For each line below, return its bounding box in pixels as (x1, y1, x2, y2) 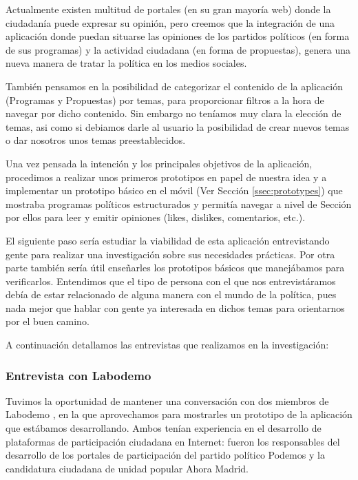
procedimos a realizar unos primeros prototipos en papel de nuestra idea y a (6, 169, 327, 184)
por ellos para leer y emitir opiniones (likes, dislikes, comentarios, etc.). (6, 210, 306, 225)
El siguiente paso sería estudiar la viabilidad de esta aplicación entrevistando (6, 233, 330, 247)
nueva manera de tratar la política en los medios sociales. (6, 56, 247, 70)
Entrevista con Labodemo (6, 366, 151, 384)
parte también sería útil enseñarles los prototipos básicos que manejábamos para (6, 260, 345, 275)
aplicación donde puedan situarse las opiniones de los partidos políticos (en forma (6, 29, 350, 43)
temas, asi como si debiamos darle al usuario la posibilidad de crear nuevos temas (6, 119, 350, 134)
